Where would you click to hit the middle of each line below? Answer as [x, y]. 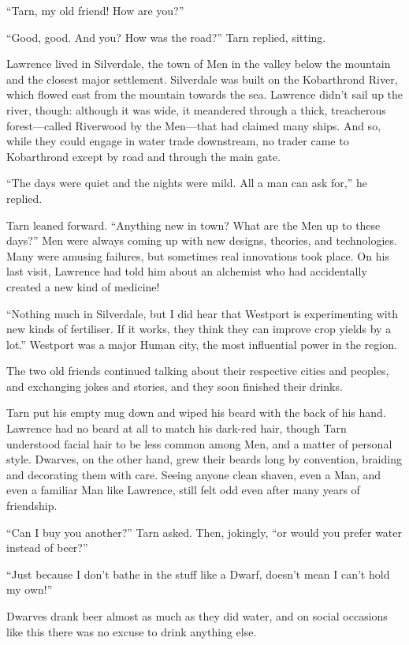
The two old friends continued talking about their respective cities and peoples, [198, 371]
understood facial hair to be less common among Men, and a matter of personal [199, 443]
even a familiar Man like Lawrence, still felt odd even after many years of [183, 490]
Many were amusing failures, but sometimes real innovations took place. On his [198, 255]
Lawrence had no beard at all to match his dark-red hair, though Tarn [177, 428]
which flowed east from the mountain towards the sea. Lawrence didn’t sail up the [205, 94]
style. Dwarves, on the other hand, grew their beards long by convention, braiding [204, 459]
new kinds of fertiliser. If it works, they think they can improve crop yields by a [199, 329]
